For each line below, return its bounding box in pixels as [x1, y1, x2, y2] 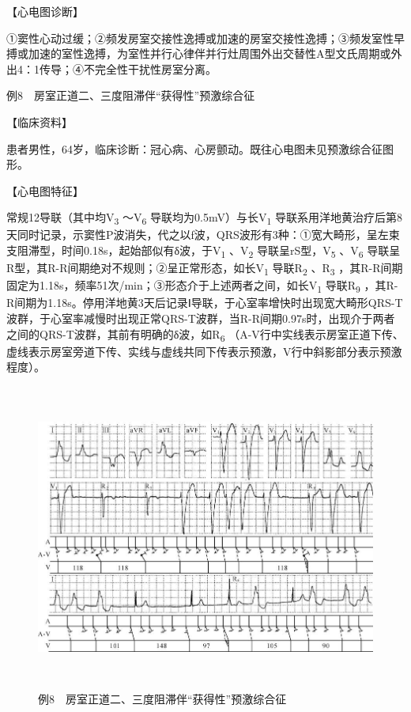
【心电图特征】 [6, 182, 84, 199]
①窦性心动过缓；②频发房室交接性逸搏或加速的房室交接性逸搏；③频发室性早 [6, 29, 405, 46]
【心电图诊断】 [6, 3, 84, 19]
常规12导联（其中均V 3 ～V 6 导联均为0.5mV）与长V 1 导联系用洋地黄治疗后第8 [6, 209, 402, 228]
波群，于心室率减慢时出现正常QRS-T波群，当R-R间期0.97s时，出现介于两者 [6, 310, 395, 327]
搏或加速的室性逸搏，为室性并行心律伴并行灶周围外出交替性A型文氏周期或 [6, 45, 391, 62]
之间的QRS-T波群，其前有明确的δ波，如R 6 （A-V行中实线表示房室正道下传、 [6, 325, 404, 344]
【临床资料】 [6, 113, 73, 130]
